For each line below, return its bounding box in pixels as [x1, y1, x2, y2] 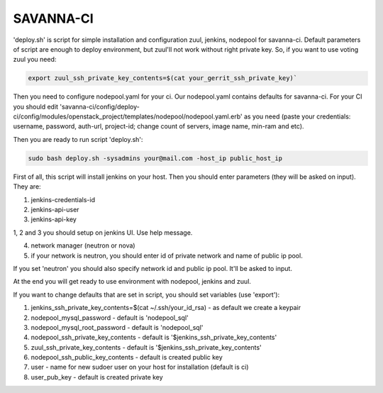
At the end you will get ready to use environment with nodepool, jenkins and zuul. [13, 277, 252, 286]
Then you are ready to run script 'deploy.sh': [13, 135, 143, 143]
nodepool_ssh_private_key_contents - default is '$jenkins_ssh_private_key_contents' [30, 333, 277, 342]
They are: [13, 182, 42, 191]
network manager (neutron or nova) [30, 241, 135, 250]
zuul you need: [13, 55, 57, 64]
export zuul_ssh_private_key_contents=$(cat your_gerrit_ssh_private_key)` [28, 74, 298, 82]
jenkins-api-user [30, 206, 79, 214]
